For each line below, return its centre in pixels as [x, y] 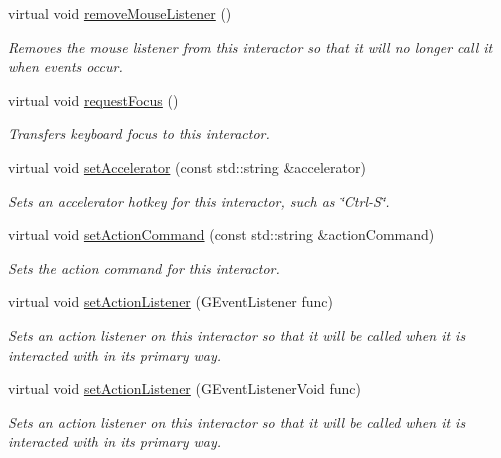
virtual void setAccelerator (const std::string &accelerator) [187, 166]
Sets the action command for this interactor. [144, 267]
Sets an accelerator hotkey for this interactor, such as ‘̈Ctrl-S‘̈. [199, 200]
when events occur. [65, 66]
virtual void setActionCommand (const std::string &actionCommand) [221, 234]
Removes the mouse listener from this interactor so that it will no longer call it [250, 46]
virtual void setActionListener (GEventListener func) [171, 301]
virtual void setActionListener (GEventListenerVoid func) [185, 388]
